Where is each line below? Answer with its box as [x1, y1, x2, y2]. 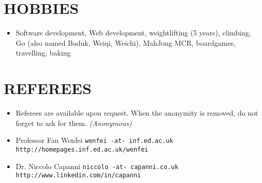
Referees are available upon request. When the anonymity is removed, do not [15, 107, 258, 118]
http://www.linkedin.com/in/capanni [15, 172, 141, 179]
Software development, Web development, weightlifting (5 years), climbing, [15, 27, 251, 38]
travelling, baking [15, 47, 71, 58]
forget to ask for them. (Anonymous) [15, 117, 132, 128]
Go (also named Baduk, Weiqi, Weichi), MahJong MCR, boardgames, [15, 37, 236, 48]
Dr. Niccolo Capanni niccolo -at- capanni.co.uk [15, 160, 179, 171]
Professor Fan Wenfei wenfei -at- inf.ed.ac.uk [15, 135, 174, 145]
